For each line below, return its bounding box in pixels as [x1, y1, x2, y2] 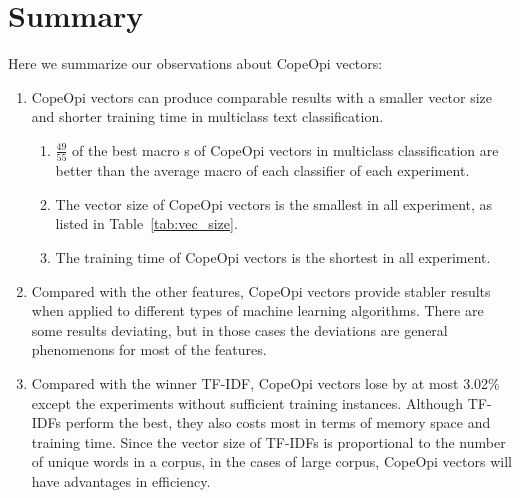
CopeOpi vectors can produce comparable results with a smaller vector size [31, 86, 493, 107]
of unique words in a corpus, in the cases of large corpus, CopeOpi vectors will [31, 451, 512, 472]
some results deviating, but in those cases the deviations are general [31, 319, 448, 340]
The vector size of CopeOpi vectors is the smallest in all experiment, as [55, 193, 493, 214]
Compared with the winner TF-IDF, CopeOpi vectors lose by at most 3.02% [31, 372, 500, 393]
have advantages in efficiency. [31, 470, 211, 491]
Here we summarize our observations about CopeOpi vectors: [8, 53, 383, 74]
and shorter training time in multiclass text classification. [31, 106, 384, 127]
